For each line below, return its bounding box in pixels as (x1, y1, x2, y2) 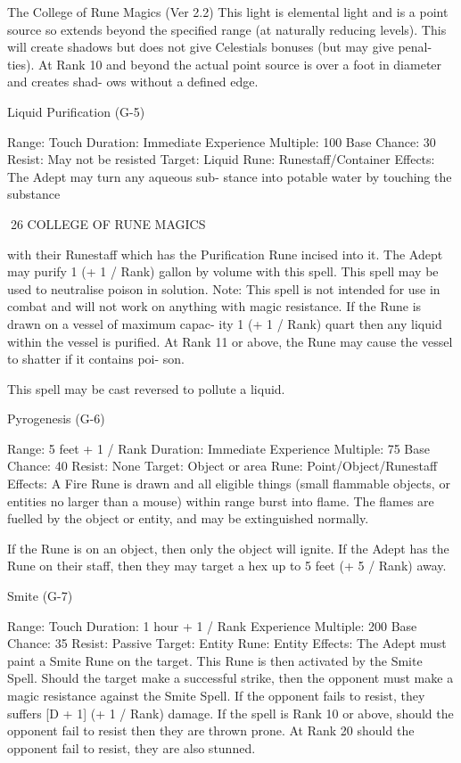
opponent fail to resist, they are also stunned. (7, 738, 256, 757)
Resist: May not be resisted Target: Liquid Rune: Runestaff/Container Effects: (7, 150, 435, 168)
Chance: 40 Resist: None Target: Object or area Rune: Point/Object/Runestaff (7, 456, 438, 475)
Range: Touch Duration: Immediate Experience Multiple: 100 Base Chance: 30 (7, 132, 436, 151)
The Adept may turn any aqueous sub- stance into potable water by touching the (7, 167, 452, 185)
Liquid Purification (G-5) (7, 102, 145, 120)
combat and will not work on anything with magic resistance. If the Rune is (7, 297, 422, 316)
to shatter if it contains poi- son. (7, 349, 185, 368)
